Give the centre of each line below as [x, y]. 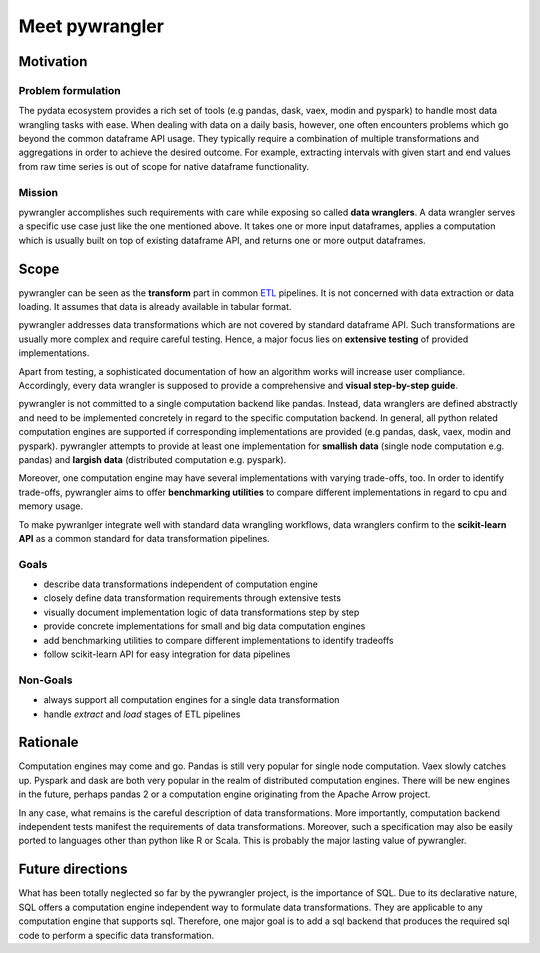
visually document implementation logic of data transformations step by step [201, 612]
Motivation [53, 61]
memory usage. [51, 506]
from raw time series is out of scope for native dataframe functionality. [164, 166]
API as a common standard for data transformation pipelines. [144, 538]
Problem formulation [69, 90]
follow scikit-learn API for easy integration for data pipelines [167, 654]
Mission [38, 192]
